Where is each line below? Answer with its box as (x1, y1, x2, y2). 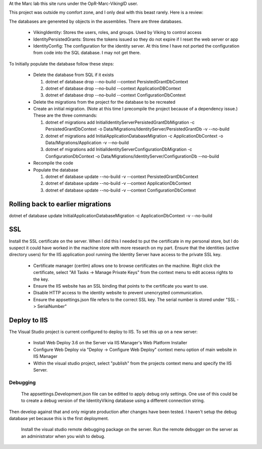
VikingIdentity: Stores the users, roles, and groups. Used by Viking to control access (33, 30, 202, 35)
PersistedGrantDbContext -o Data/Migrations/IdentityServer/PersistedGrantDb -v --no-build (45, 126, 230, 132)
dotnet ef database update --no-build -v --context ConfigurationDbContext (45, 187, 196, 193)
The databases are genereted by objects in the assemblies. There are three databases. (9, 18, 183, 24)
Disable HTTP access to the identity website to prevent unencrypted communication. (33, 290, 203, 296)
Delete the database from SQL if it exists (33, 72, 114, 78)
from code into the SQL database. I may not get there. (33, 50, 141, 56)
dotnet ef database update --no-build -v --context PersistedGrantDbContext (45, 174, 198, 179)
